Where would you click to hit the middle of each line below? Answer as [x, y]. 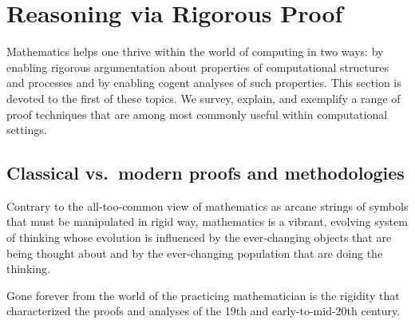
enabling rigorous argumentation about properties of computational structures [198, 67]
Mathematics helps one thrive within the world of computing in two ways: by [195, 51]
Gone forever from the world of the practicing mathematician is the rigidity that [203, 295]
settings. [27, 130]
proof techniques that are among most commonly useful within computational [197, 114]
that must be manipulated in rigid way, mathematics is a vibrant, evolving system [207, 221]
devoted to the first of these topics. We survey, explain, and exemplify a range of [204, 98]
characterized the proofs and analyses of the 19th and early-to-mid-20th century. [204, 311]
